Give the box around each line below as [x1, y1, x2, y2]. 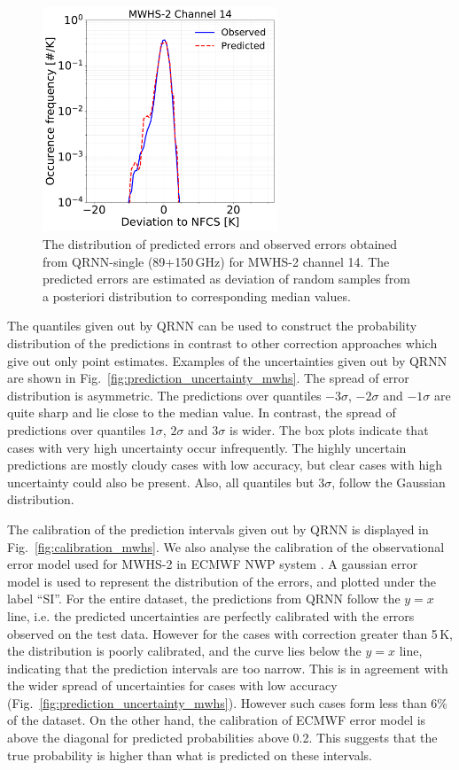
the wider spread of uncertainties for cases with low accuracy [7, 676, 338, 695]
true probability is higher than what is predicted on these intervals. [7, 745, 372, 764]
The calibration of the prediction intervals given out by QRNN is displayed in [7, 519, 429, 538]
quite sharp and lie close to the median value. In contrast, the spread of [7, 403, 396, 422]
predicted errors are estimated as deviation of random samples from [43, 269, 410, 288]
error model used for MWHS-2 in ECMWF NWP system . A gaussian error [7, 555, 418, 573]
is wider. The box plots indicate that [229, 420, 429, 439]
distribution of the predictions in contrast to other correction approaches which [7, 334, 438, 352]
